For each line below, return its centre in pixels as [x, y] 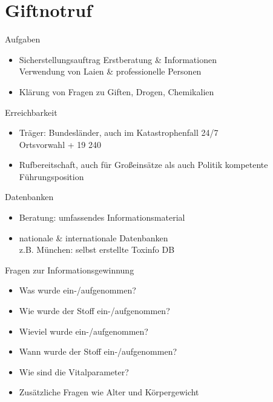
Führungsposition [51, 176]
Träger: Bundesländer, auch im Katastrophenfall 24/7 [119, 132]
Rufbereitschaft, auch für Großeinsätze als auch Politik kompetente [143, 165]
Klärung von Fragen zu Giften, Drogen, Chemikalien [117, 91]
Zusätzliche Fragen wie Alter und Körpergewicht [109, 392]
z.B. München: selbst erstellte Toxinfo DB [97, 250]
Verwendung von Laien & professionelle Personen [110, 71]
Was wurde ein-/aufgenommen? [77, 290]
